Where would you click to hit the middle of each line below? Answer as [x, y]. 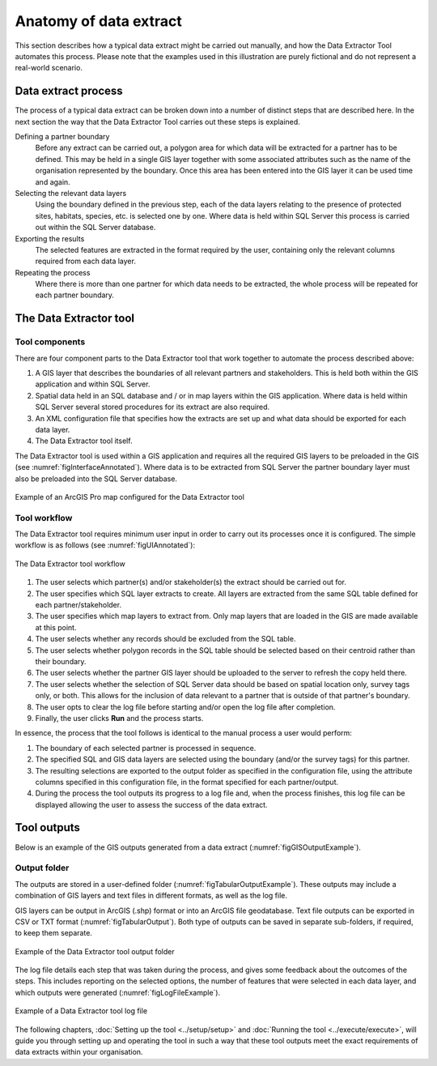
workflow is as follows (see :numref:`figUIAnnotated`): [105, 545]
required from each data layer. [86, 261]
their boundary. [61, 661]
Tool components [50, 342]
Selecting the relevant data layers [71, 193]
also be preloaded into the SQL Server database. [96, 479]
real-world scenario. [49, 68]
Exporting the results [50, 238]
